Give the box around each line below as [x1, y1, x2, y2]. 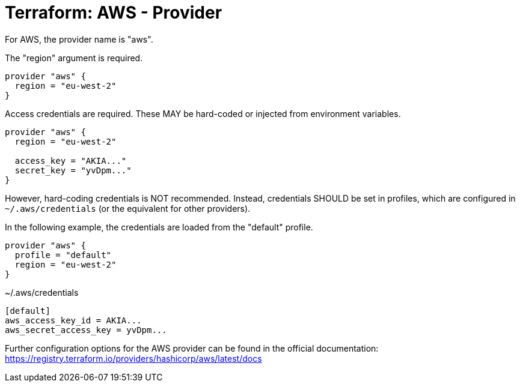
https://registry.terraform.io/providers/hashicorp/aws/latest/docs [5, 353, 262, 364]
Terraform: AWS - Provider [5, 2, 222, 23]
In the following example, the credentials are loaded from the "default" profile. [5, 221, 313, 232]
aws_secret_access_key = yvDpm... [5, 325, 167, 335]
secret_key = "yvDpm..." [14, 165, 132, 175]
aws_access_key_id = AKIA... [5, 315, 142, 325]
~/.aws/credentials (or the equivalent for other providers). [5, 203, 251, 214]
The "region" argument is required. [5, 52, 143, 63]
